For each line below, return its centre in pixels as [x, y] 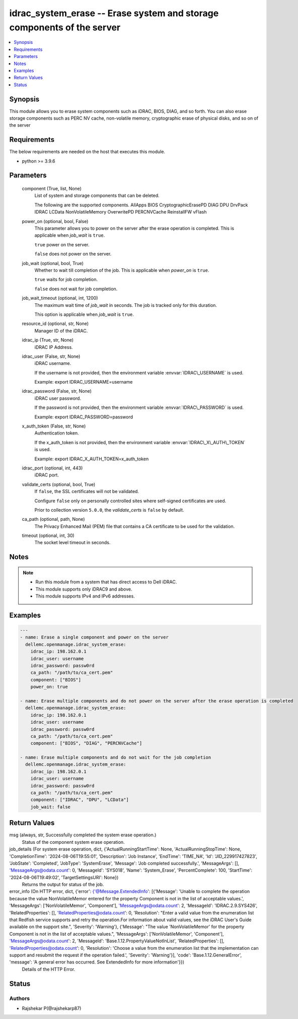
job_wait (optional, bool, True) [53, 263]
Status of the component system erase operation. [73, 842]
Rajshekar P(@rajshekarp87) [52, 1008]
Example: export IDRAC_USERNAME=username [84, 382]
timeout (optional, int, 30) [48, 535]
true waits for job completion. [66, 280]
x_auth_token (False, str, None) [54, 426]
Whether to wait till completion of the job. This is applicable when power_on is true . [122, 270]
